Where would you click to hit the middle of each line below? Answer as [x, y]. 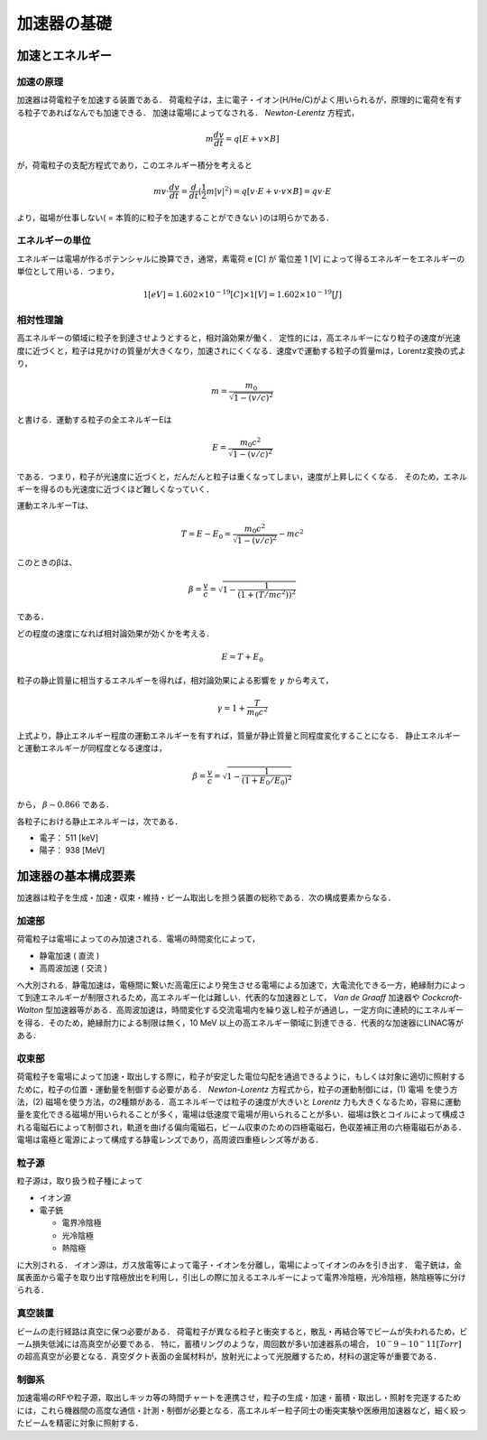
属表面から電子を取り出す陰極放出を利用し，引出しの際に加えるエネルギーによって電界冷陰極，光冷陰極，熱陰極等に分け [241, 1277]
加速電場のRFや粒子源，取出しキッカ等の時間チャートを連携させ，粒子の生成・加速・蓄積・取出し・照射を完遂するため [239, 1398]
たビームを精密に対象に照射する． [80, 1423]
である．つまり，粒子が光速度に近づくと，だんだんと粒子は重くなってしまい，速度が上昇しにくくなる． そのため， [230, 476]
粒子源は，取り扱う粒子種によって [80, 1181]
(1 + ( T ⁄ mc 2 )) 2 [267, 594]
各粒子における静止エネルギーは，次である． [100, 821]
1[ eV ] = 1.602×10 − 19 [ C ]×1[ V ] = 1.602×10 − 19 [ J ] [243, 294]
